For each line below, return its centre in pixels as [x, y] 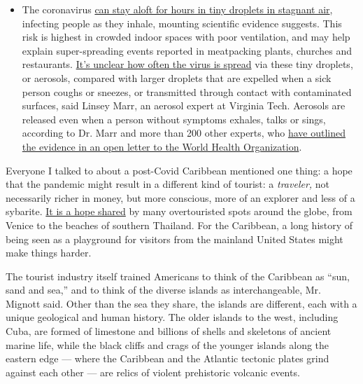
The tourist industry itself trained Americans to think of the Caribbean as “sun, [178, 276]
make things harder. [49, 253]
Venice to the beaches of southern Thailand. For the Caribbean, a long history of [179, 225]
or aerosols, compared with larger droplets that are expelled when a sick [177, 77]
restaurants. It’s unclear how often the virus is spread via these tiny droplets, [187, 64]
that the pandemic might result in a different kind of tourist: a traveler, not [168, 184]
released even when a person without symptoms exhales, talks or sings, [174, 119]
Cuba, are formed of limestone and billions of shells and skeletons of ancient [169, 331]
